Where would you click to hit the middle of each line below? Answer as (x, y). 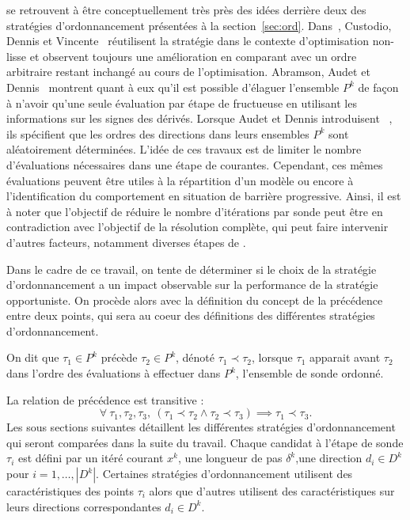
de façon (378, 87)
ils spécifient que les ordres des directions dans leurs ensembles (158, 133)
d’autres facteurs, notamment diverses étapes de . (126, 242)
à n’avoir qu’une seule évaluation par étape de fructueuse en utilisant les (182, 102)
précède (119, 357)
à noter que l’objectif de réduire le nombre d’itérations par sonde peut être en (195, 211)
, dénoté (196, 357)
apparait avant (345, 357)
